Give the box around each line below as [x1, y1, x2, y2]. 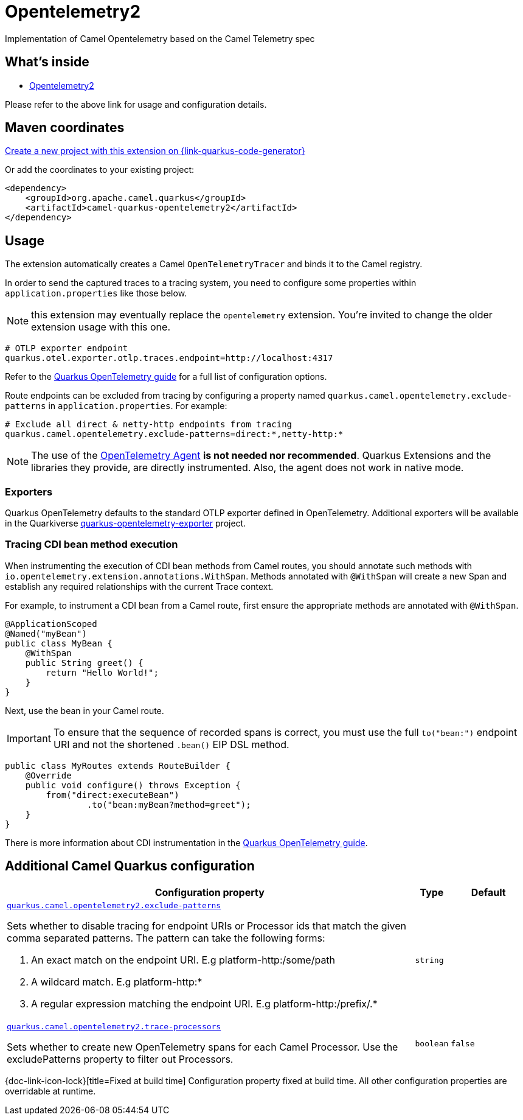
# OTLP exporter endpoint [5, 343, 128, 354]
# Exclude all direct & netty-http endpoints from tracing [5, 419, 293, 430]
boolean [415, 1038, 449, 1048]
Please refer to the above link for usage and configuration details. [5, 99, 267, 110]
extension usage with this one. [31, 321, 170, 334]
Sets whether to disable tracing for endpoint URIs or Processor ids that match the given [7, 919, 406, 932]
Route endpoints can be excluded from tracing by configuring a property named [5, 390, 325, 401]
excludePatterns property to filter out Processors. [7, 1052, 234, 1065]
